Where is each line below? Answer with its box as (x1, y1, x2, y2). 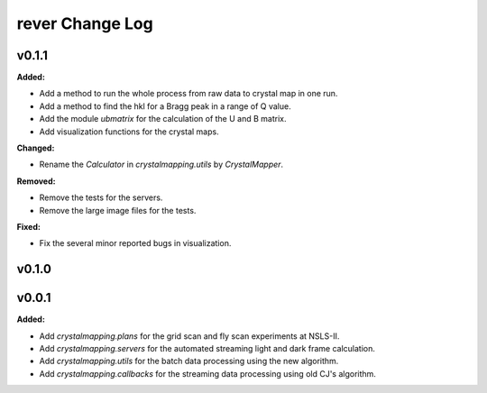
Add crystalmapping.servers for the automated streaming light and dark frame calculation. (39, 343, 376, 354)
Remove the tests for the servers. (39, 192, 163, 203)
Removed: (16, 176, 56, 187)
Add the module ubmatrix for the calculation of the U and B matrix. (39, 114, 287, 124)
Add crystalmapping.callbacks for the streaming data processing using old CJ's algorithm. (39, 368, 376, 379)
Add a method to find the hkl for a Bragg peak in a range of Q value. (39, 100, 292, 112)
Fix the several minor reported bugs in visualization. (39, 238, 232, 249)
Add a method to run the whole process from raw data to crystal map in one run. (39, 88, 338, 99)
